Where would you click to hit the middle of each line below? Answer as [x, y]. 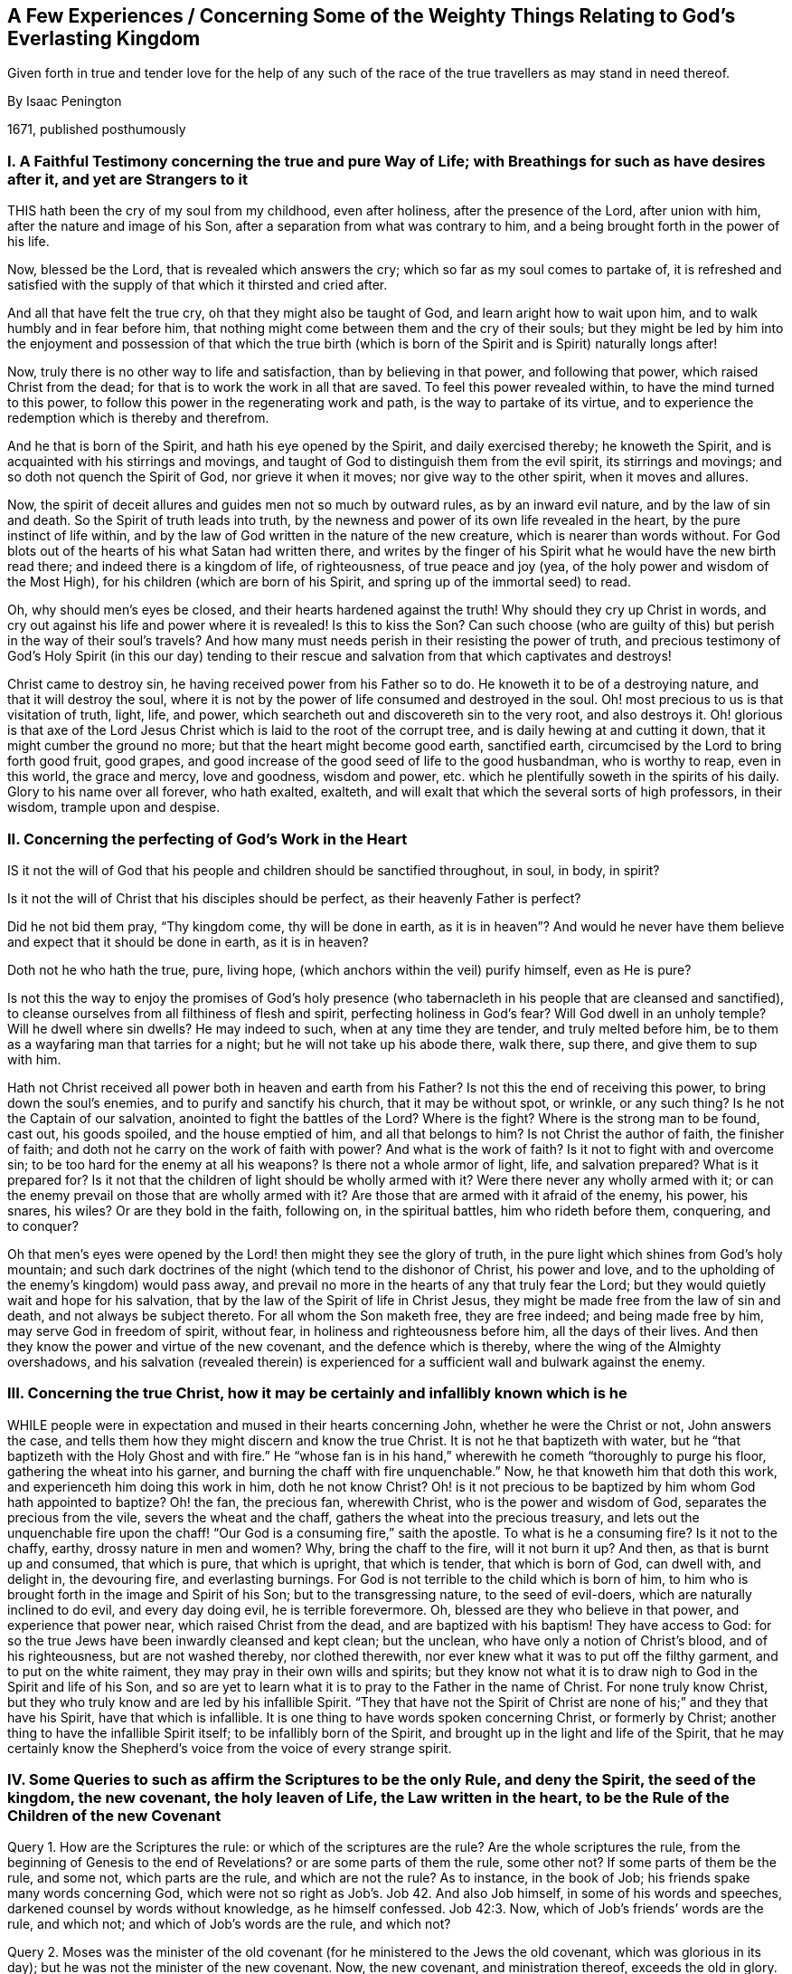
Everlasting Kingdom [104, 38]
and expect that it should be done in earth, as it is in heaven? [188, 941]
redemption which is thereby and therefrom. [138, 418]
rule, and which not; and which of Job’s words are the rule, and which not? [229, 1924]
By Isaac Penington [65, 101]
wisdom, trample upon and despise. [114, 807]
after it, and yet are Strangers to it [127, 179]
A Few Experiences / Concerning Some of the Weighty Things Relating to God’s [372, 16]
